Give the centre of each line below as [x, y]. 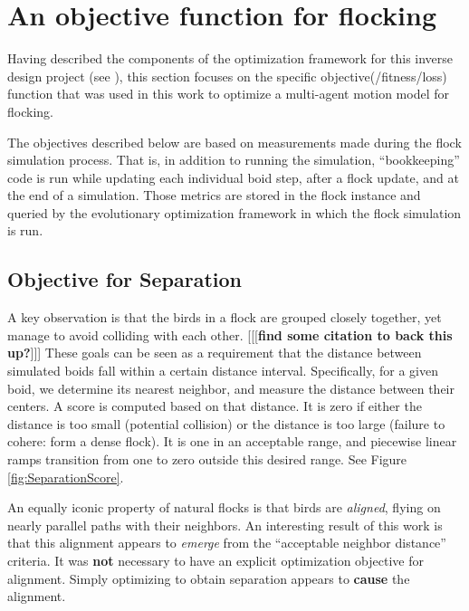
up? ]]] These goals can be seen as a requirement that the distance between [215, 353]
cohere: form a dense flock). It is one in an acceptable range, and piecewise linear [232, 441]
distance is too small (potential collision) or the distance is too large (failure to [226, 423]
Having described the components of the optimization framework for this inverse [230, 58]
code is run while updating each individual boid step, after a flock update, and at [233, 177]
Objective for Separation [125, 279]
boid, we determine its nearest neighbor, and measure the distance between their [231, 388]
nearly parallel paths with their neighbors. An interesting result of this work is [225, 525]
